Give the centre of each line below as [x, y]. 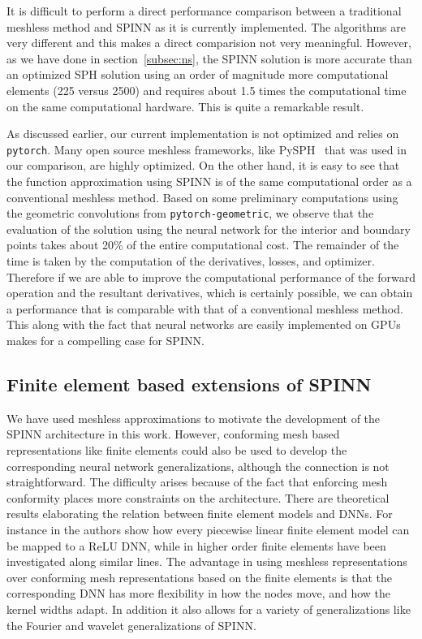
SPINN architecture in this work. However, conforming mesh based [173, 434]
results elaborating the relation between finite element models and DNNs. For [200, 514]
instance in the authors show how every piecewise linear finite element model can [208, 529]
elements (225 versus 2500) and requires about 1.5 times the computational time [207, 90]
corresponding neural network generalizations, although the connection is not [198, 466]
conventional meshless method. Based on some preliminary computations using [202, 197]
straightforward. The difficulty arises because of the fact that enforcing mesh [197, 482]
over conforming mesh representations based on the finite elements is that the [200, 577]
